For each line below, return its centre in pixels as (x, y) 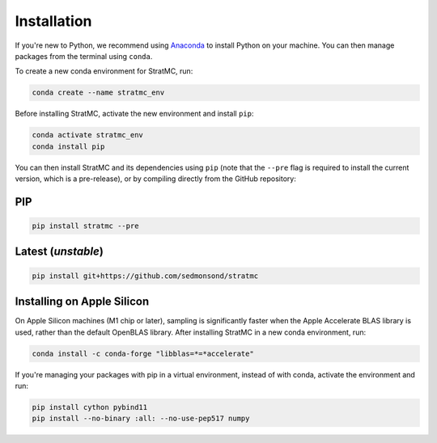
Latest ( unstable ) (59, 252)
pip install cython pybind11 (90, 407)
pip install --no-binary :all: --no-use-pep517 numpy (141, 419)
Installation (53, 21)
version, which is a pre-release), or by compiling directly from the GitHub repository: (156, 179)
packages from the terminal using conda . (84, 56)
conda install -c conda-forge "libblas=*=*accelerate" (143, 353)
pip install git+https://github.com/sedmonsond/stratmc (145, 276)
